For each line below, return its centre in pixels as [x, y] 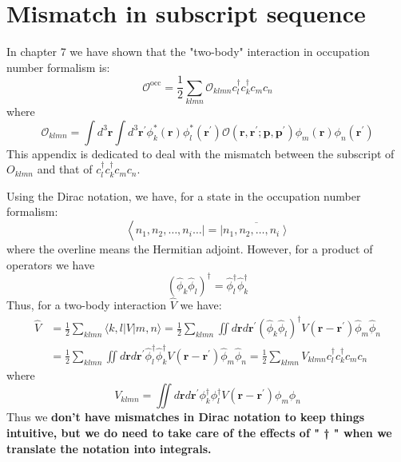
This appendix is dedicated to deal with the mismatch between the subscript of [200, 153]
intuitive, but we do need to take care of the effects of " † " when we [199, 433]
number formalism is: [58, 67]
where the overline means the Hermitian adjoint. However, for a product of [190, 249]
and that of [65, 169]
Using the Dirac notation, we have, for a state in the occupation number [184, 195]
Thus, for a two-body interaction [87, 304]
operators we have [51, 264]
